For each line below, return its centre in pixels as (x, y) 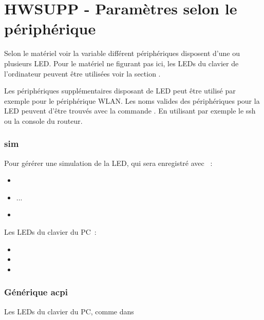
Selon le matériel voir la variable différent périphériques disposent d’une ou (122, 53)
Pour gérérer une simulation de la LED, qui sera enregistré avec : (108, 163)
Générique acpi (36, 292)
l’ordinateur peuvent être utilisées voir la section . (82, 73)
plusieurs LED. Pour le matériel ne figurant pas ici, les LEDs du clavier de (121, 63)
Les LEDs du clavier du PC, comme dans (69, 311)
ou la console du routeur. (43, 120)
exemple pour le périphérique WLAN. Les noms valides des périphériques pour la (132, 100)
